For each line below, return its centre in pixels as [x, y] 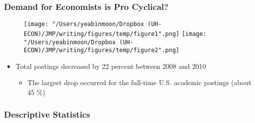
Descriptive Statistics [47, 114]
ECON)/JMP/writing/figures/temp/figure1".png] [102, 34]
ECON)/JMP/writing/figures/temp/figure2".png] [102, 50]
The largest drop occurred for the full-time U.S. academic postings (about [139, 82]
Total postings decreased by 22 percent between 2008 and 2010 [111, 66]
